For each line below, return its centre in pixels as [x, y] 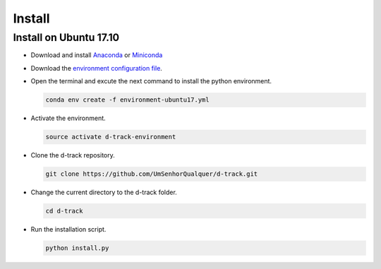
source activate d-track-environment [111, 137]
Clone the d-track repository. [73, 155]
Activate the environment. [68, 118]
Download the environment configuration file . [96, 68]
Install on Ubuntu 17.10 [66, 37]
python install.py [77, 248]
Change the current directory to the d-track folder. [104, 192]
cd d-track [64, 211]
